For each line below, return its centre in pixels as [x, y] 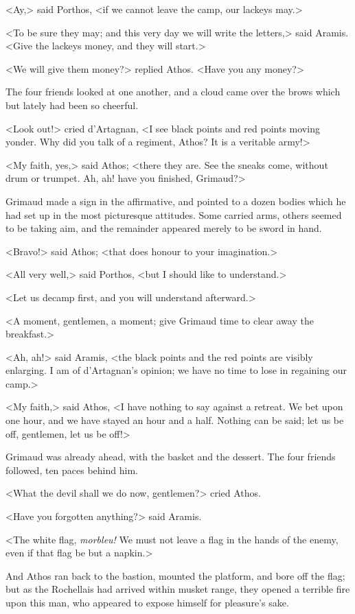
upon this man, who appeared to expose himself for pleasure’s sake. [147, 602]
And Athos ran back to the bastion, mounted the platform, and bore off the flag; [175, 575]
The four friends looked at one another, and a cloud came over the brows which [173, 92]
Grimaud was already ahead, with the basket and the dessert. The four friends [171, 457]
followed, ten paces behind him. [72, 470]
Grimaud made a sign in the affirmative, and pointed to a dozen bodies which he [176, 201]
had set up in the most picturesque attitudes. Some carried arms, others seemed [174, 214]
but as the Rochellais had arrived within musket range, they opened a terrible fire [178, 589]
